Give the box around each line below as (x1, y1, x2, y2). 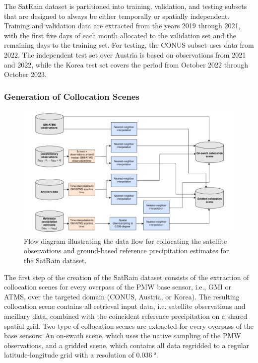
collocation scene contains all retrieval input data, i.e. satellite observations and (4, 301, 246, 311)
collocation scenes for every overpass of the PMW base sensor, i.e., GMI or (4, 282, 231, 292)
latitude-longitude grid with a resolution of (4, 350, 134, 360)
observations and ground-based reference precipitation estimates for (24, 245, 229, 256)
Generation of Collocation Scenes (4, 90, 139, 102)
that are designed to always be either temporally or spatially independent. (4, 10, 230, 21)
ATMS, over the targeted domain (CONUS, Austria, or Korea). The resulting (4, 291, 240, 301)
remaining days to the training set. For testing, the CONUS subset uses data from (4, 40, 254, 50)
